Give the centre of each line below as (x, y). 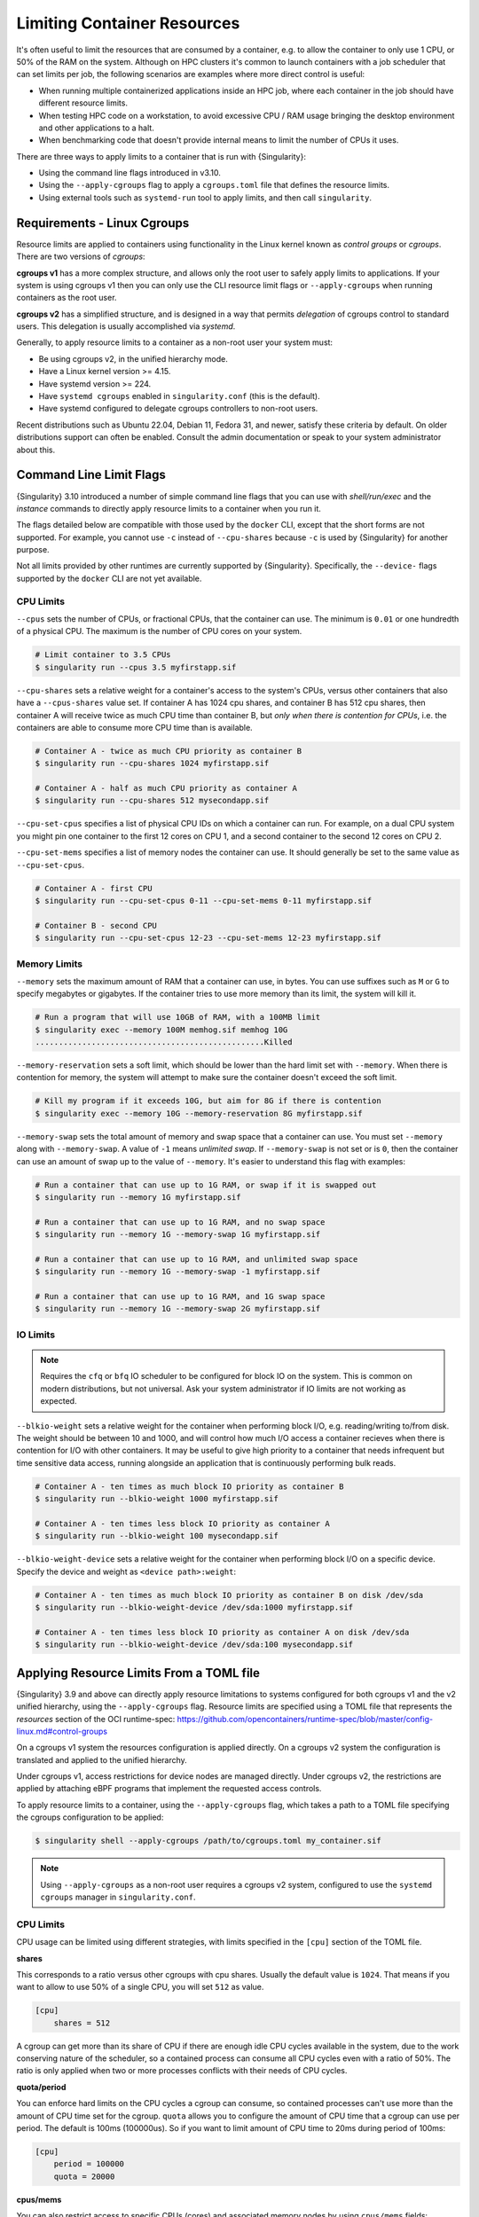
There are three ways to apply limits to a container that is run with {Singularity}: (161, 156)
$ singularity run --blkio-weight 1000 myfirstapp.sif (157, 1499)
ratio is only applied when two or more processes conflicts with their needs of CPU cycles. (182, 2071)
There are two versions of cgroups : (81, 256)
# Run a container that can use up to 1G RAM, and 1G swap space (180, 1297)
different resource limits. (83, 103)
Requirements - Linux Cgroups (103, 223)
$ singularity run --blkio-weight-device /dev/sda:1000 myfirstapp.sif (194, 1608)
